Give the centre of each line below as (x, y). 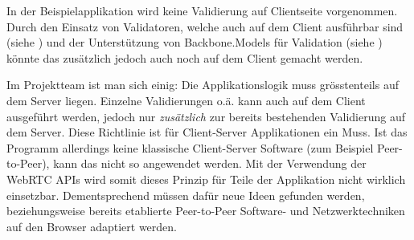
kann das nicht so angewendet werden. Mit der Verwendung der (210, 163)
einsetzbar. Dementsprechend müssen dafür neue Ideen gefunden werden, (186, 195)
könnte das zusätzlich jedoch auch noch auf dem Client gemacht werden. (185, 57)
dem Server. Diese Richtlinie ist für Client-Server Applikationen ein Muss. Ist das (207, 132)
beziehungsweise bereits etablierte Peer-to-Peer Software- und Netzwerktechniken (206, 211)
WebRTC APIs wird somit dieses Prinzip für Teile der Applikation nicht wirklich (206, 179)
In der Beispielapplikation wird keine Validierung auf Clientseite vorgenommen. (202, 10)
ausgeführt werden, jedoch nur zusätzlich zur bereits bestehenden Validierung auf (206, 116)
